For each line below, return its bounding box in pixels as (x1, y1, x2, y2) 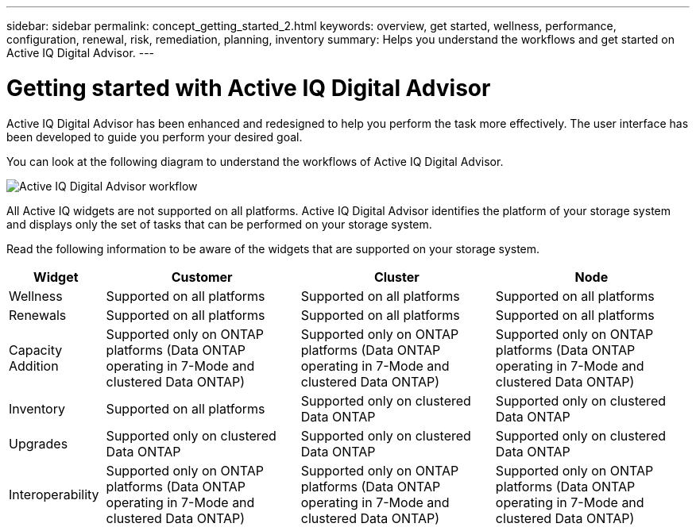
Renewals (9, 306, 67, 323)
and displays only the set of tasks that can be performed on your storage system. (6, 217, 432, 231)
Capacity (9, 341, 63, 358)
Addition (9, 357, 59, 374)
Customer (171, 268, 233, 285)
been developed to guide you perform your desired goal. (6, 129, 303, 144)
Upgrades (9, 435, 68, 452)
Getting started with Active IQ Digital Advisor (6, 74, 491, 102)
